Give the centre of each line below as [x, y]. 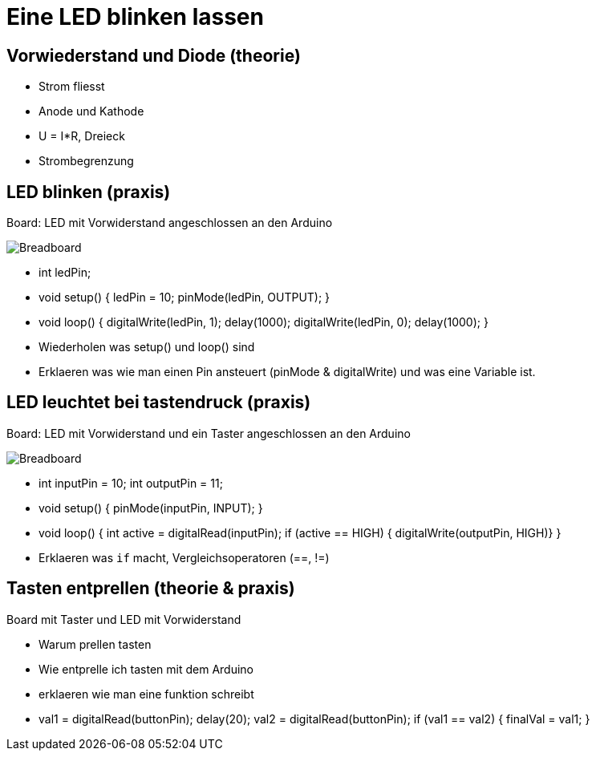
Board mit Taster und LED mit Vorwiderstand [124, 619]
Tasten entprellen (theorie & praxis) [151, 589]
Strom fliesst [72, 87]
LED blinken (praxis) [89, 192]
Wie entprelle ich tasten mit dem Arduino [146, 669]
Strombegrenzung [86, 161]
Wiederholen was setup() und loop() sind [147, 347]
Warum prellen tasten [95, 644]
